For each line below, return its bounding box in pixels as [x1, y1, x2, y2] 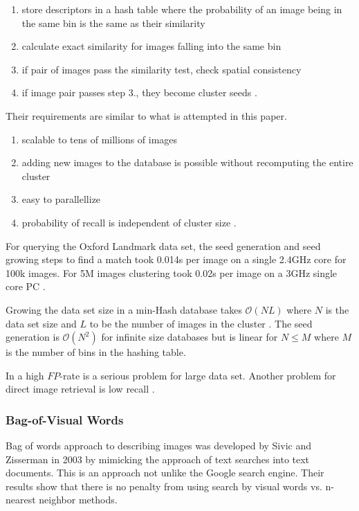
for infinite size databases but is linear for [101, 330, 278, 344]
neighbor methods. [39, 492, 118, 507]
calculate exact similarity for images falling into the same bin [21, 39, 282, 53]
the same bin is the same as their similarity [21, 15, 205, 30]
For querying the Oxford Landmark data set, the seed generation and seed [6, 238, 321, 253]
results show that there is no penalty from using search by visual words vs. [6, 478, 322, 493]
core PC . [6, 279, 46, 294]
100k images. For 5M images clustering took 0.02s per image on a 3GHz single [6, 265, 338, 280]
